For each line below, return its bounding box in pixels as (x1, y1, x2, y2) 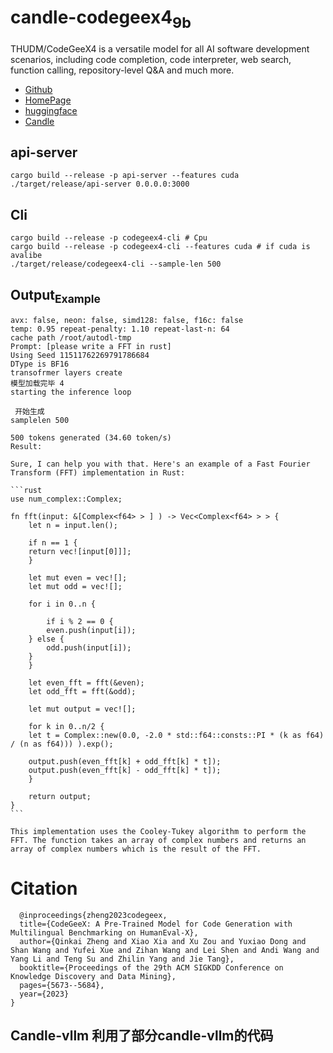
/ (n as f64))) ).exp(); (10, 739, 114, 750)
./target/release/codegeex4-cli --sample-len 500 (10, 259, 222, 270)
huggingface (24, 104, 78, 116)
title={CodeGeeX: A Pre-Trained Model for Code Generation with (19, 919, 293, 930)
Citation (10, 877, 78, 900)
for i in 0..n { (28, 599, 97, 610)
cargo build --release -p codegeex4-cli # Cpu (10, 233, 208, 243)
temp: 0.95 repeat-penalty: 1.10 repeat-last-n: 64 (10, 324, 230, 335)
